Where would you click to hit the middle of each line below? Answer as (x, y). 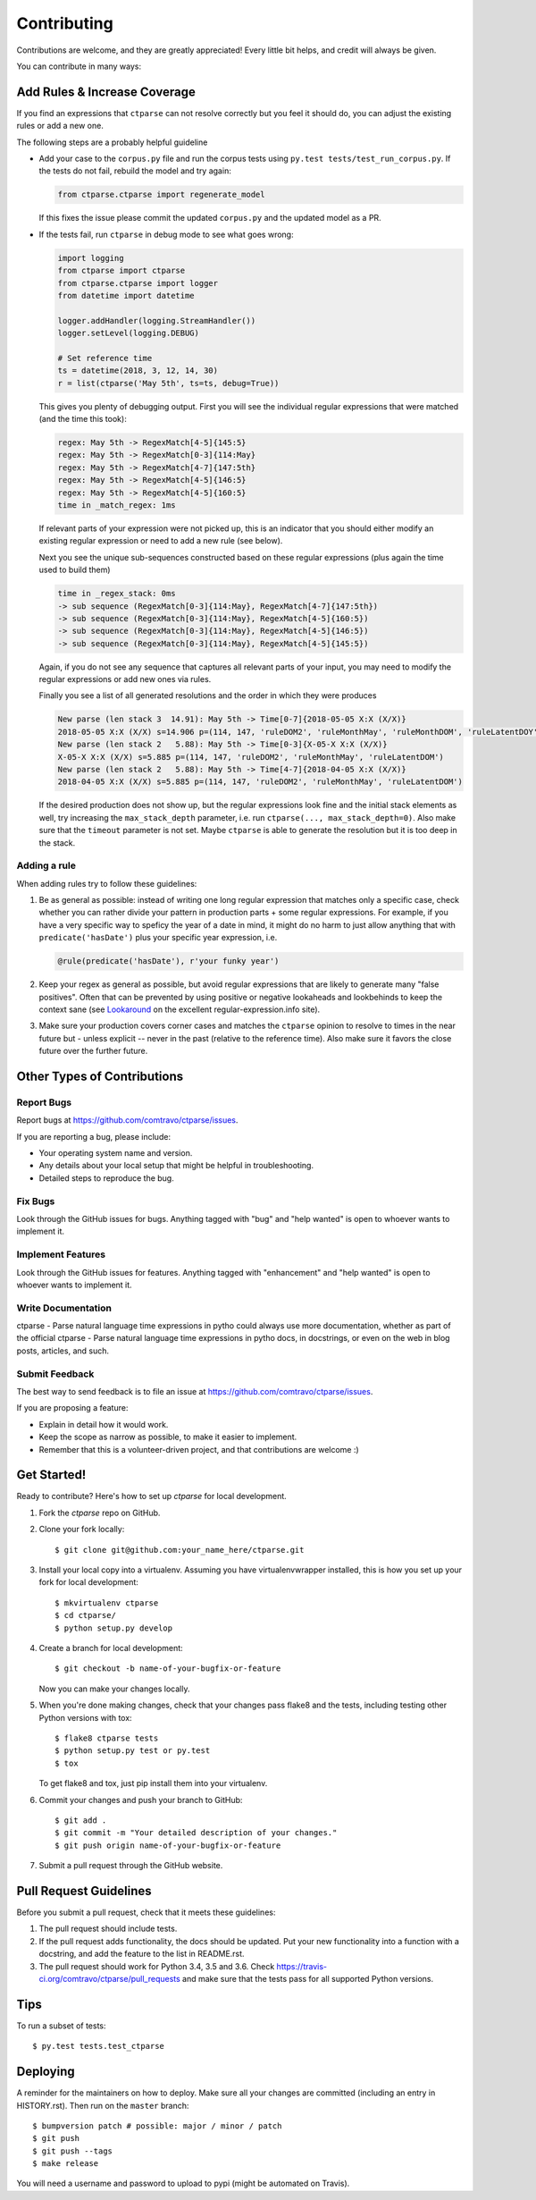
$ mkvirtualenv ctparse (107, 1603)
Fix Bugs (36, 1201)
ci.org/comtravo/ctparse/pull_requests (109, 1978)
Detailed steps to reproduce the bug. (106, 1178)
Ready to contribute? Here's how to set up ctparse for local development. (152, 1496)
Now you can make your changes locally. (114, 1689)
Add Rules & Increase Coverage (106, 92)
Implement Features (61, 1254)
